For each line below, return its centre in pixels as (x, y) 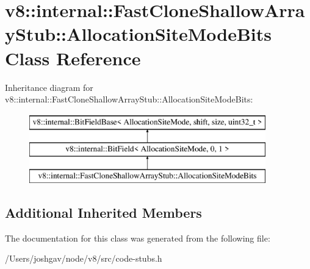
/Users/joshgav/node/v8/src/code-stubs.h (84, 258)
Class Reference (73, 58)
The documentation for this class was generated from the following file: (138, 238)
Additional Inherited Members (103, 213)
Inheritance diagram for (49, 87)
